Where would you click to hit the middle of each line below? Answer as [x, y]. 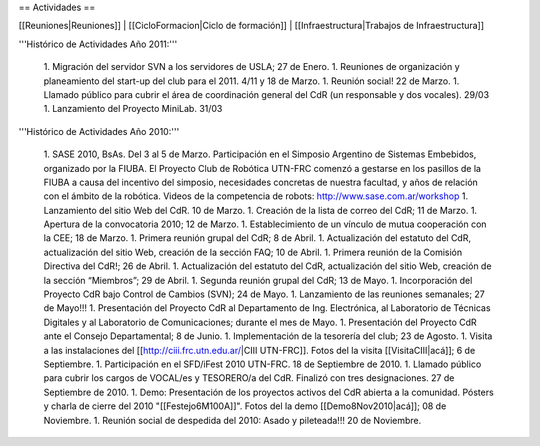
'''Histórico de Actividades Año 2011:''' [98, 44]
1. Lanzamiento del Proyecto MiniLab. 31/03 [133, 109]
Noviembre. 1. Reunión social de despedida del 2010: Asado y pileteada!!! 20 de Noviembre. [232, 420]
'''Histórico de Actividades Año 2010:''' [99, 131]
